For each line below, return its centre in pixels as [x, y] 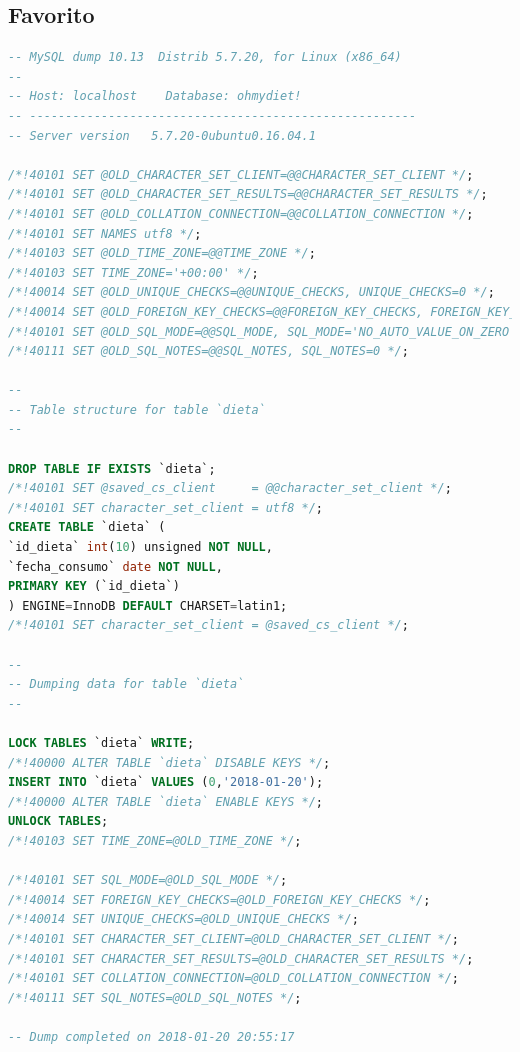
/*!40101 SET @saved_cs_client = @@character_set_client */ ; [230, 488]
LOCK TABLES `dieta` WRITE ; [101, 742]
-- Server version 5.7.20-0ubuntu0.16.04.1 [162, 135]
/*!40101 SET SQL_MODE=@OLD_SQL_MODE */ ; [148, 880]
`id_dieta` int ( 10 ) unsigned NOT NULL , [140, 547]
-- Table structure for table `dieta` [137, 409]
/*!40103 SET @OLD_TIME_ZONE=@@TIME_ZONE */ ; [162, 253]
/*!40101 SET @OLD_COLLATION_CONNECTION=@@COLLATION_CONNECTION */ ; [241, 213]
